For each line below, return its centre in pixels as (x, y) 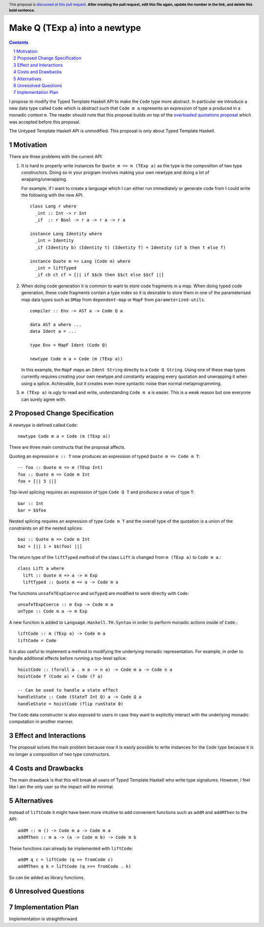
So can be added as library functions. (47, 877)
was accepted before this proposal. (45, 122)
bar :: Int (31, 503)
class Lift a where (41, 568)
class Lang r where (53, 206)
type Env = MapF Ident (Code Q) (69, 345)
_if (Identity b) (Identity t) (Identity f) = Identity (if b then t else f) (130, 247)
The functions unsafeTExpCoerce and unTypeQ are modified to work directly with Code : (99, 593)
